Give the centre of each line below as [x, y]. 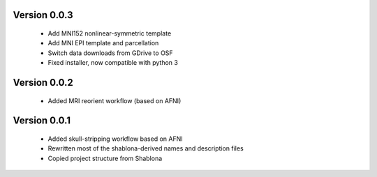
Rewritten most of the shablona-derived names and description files [146, 148]
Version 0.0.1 [42, 121]
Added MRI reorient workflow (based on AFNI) [114, 100]
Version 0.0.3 [43, 15]
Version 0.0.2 [43, 83]
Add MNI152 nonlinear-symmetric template [110, 33]
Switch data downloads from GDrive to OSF [111, 53]
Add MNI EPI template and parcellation [103, 43]
